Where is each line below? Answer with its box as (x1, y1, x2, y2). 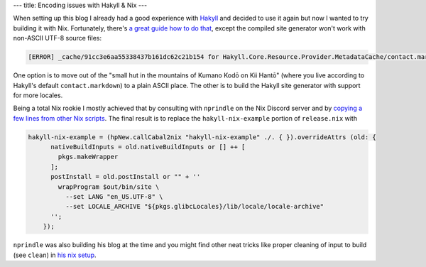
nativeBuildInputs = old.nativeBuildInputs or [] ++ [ (50, 143, 246, 151)
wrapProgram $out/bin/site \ (58, 182, 160, 191)
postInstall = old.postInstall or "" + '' (50, 173, 201, 181)
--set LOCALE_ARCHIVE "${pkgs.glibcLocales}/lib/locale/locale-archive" (65, 202, 324, 211)
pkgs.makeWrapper (58, 153, 119, 161)
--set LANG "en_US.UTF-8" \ (65, 192, 163, 201)
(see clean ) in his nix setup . (13, 251, 97, 259)
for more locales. (13, 91, 63, 99)
